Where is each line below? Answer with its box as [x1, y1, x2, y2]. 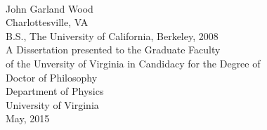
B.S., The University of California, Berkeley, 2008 [6, 28, 219, 43]
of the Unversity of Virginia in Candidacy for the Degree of [6, 56, 261, 70]
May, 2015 [6, 111, 50, 126]
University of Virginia [6, 97, 99, 112]
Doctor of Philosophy [6, 70, 98, 84]
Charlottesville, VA [6, 15, 89, 30]
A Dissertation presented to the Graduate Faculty [6, 42, 221, 57]
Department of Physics [6, 84, 104, 98]
